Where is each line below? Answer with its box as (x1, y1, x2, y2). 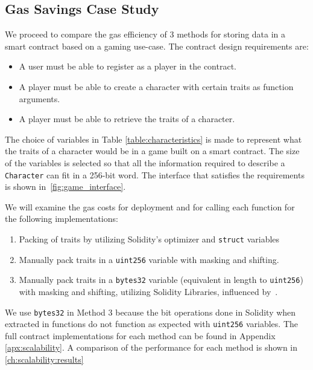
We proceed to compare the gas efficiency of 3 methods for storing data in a (5, 28, 286, 41)
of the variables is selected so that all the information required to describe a (5, 156, 285, 169)
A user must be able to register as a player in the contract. (19, 60, 236, 73)
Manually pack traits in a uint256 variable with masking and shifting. (19, 253, 279, 265)
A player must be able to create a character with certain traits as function (19, 80, 294, 92)
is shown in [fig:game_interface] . (5, 180, 126, 193)
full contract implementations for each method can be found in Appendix (5, 329, 276, 342)
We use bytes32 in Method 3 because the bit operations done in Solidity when (5, 305, 296, 318)
